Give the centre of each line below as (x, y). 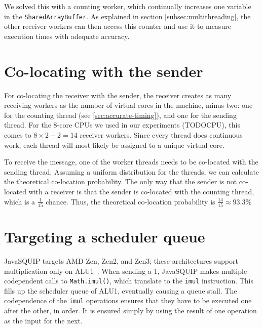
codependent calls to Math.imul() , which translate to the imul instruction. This (129, 281)
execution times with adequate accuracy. (67, 36)
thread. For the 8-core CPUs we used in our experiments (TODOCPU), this (122, 125)
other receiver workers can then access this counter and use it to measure (118, 26)
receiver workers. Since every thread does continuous (161, 134)
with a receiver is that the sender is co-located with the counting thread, (141, 191)
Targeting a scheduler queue (105, 236)
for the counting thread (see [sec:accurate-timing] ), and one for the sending (120, 115)
